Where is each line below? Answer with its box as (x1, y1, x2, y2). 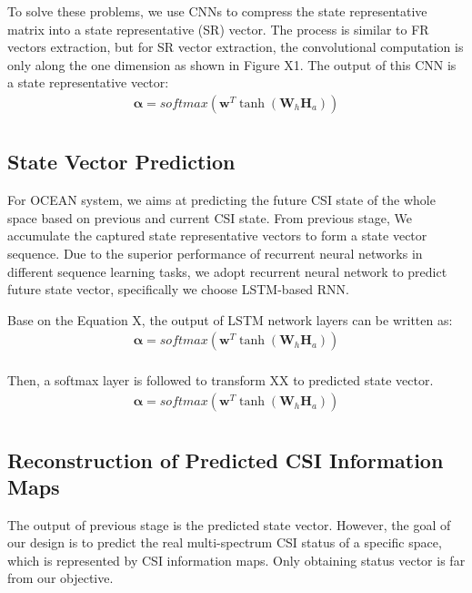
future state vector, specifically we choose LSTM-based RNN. (7, 280, 350, 299)
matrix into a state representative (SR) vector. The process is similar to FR (7, 19, 429, 38)
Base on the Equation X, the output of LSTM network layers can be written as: (7, 310, 453, 329)
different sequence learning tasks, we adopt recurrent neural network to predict (7, 261, 447, 281)
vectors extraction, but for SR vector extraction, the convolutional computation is (7, 37, 464, 56)
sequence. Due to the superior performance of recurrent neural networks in (7, 244, 423, 263)
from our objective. (7, 568, 114, 588)
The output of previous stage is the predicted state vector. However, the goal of (7, 515, 451, 534)
